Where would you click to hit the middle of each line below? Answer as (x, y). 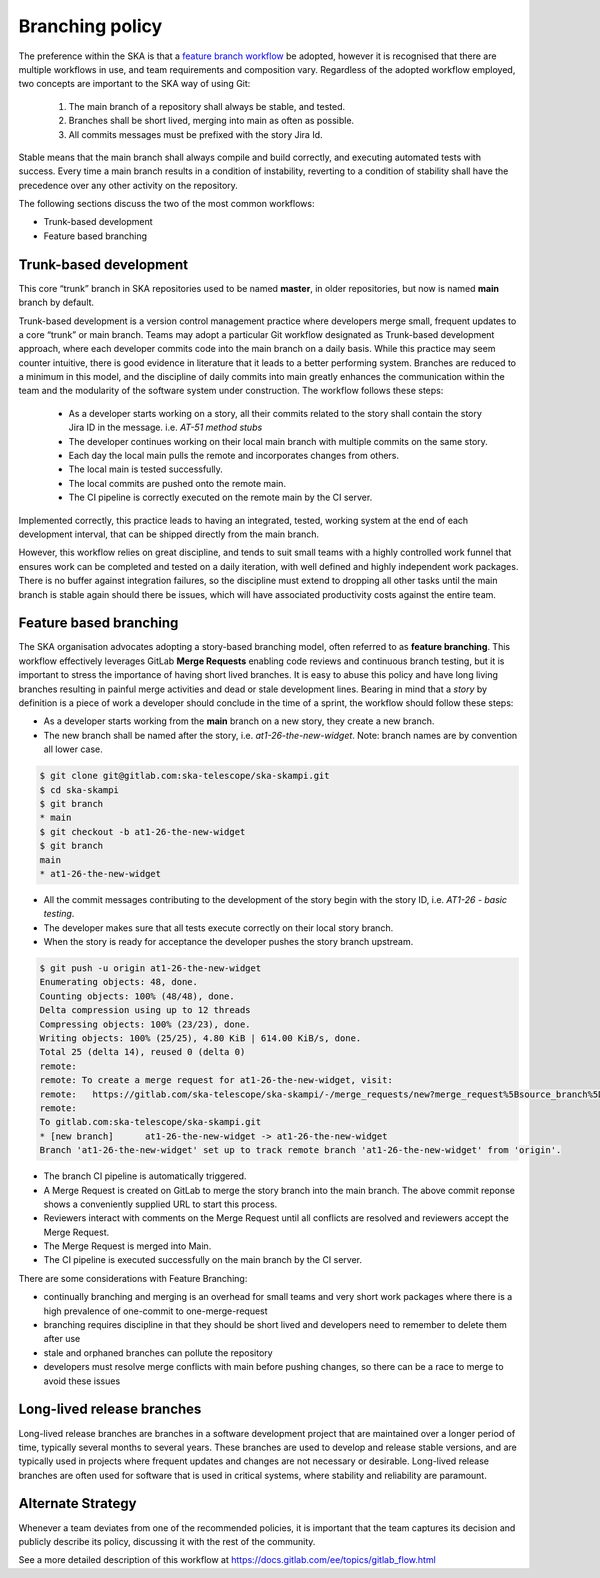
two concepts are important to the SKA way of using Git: (134, 84)
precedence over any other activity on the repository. (128, 185)
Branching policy (90, 26)
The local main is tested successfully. (146, 469)
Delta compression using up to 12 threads (145, 1010)
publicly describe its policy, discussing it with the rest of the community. (167, 1541)
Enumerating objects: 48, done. (119, 982)
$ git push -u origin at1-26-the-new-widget (150, 968)
